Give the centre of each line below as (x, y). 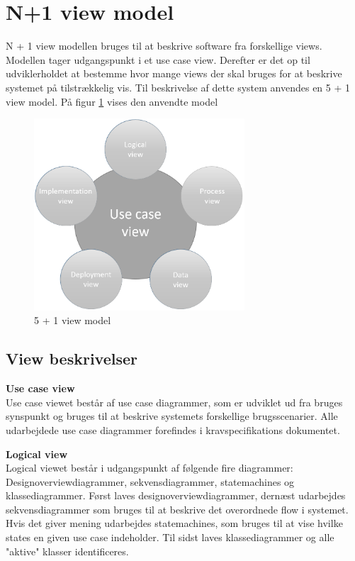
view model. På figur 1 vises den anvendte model (112, 101)
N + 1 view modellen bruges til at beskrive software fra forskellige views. (164, 46)
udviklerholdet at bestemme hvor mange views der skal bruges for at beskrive (174, 73)
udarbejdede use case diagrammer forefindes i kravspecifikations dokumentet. (173, 429)
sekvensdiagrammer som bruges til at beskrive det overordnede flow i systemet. (177, 509)
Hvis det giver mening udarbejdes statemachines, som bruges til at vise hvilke (174, 523)
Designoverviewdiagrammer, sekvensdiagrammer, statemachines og (150, 481)
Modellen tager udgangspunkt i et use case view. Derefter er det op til (158, 59)
